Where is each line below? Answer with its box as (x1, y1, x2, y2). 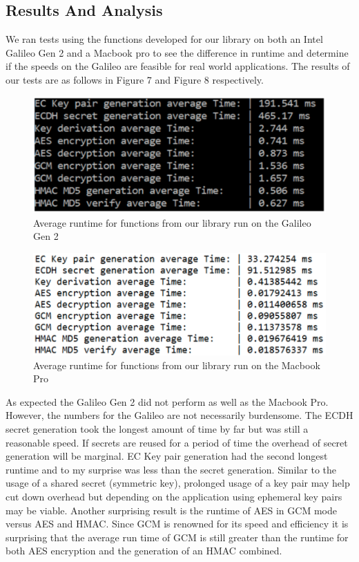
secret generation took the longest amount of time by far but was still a (6, 422, 309, 436)
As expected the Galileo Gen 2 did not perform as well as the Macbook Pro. (6, 394, 329, 409)
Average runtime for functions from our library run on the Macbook (33, 357, 320, 372)
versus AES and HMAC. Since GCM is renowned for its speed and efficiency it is (6, 516, 349, 531)
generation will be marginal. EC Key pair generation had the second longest (6, 449, 328, 463)
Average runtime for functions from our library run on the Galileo (33, 215, 311, 230)
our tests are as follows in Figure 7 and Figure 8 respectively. (6, 72, 264, 86)
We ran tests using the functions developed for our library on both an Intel (6, 32, 323, 46)
